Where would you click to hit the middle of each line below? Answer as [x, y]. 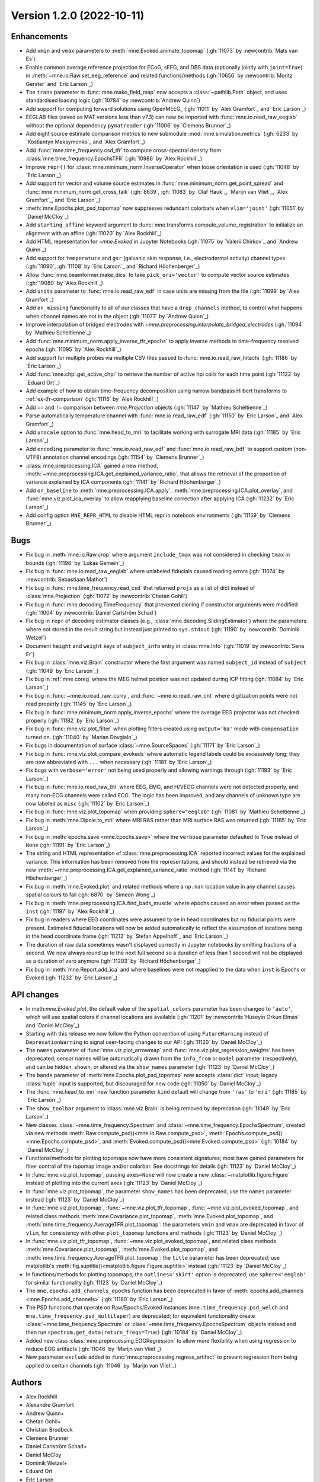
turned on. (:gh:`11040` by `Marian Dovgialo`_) [81, 737]
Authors [26, 1382]
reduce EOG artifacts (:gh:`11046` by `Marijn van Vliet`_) [94, 1349]
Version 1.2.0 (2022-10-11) [78, 15]
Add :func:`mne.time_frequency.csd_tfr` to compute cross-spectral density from [124, 150]
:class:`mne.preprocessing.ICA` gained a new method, [92, 465]
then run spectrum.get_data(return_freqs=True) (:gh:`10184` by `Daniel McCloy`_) [134, 1332]
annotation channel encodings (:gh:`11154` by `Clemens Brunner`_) [123, 457]
